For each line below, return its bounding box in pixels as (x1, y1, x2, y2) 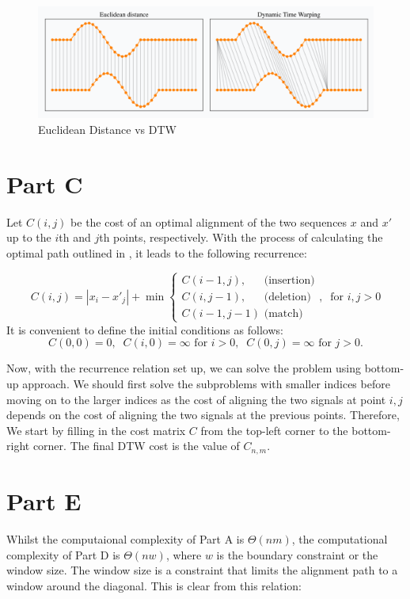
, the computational (291, 531, 388, 547)
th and (59, 229, 91, 246)
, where (165, 546, 202, 563)
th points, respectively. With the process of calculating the (99, 229, 383, 246)
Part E (6, 485, 82, 517)
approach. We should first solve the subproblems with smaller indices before (22, 376, 390, 392)
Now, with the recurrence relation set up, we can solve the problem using (6, 360, 361, 376)
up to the (6, 229, 51, 246)
